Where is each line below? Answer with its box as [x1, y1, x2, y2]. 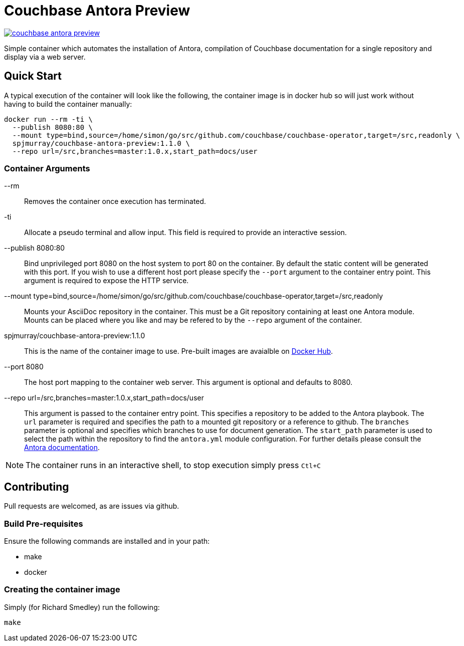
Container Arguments [4, 163, 90, 173]
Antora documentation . [24, 443, 100, 452]
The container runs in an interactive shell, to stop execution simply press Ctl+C [26, 460, 321, 471]
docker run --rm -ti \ [4, 115, 93, 123]
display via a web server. [4, 52, 86, 61]
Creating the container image [4, 584, 120, 595]
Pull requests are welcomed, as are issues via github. [4, 502, 179, 511]
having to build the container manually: [4, 99, 132, 108]
